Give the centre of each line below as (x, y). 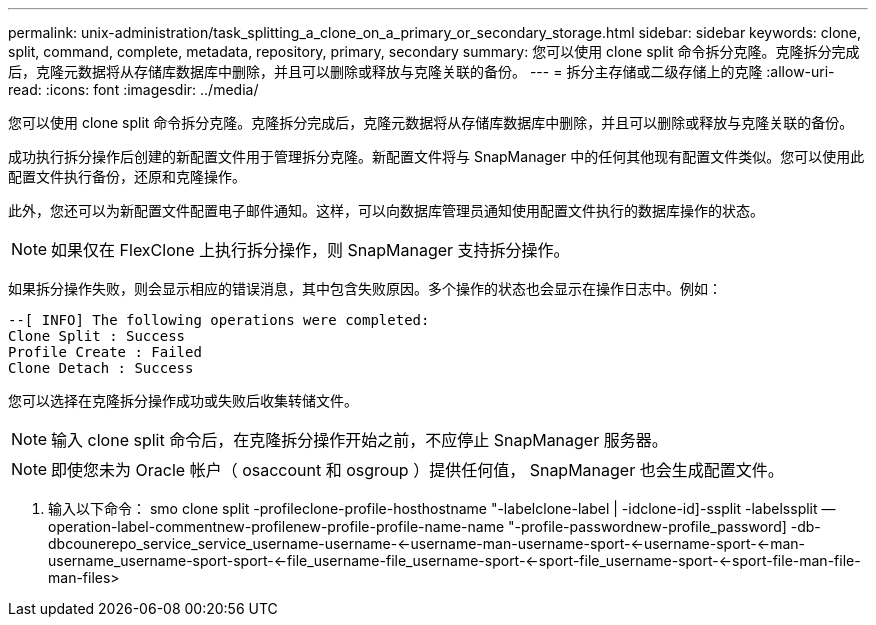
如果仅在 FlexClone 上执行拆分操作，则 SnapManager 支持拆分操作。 (310, 250)
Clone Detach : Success (101, 368)
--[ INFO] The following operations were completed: (219, 320)
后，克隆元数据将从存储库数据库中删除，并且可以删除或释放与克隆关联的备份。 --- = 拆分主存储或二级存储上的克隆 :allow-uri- (421, 71)
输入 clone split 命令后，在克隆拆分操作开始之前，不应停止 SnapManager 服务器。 (359, 440)
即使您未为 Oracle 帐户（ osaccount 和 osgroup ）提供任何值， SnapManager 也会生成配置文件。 (417, 470)
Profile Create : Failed (105, 352)
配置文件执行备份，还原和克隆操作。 (127, 176)
